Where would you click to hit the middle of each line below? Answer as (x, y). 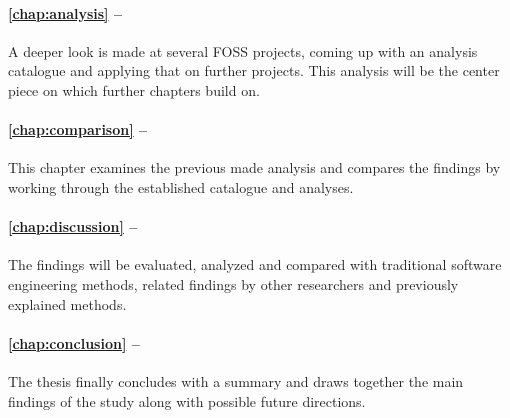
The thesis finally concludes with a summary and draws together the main (236, 380)
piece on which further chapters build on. (134, 89)
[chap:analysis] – (65, 12)
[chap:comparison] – (78, 129)
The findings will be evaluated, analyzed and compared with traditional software (255, 264)
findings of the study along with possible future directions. (187, 400)
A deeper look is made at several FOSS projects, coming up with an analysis (243, 50)
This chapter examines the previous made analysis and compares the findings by (254, 167)
